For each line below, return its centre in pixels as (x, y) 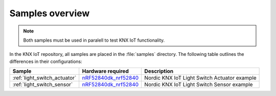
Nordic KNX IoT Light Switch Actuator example (200, 78)
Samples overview (50, 13)
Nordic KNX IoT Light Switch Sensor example (199, 85)
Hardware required (105, 71)
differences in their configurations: (46, 61)
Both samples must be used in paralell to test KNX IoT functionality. (94, 40)
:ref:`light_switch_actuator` (44, 78)
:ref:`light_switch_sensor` (43, 85)
